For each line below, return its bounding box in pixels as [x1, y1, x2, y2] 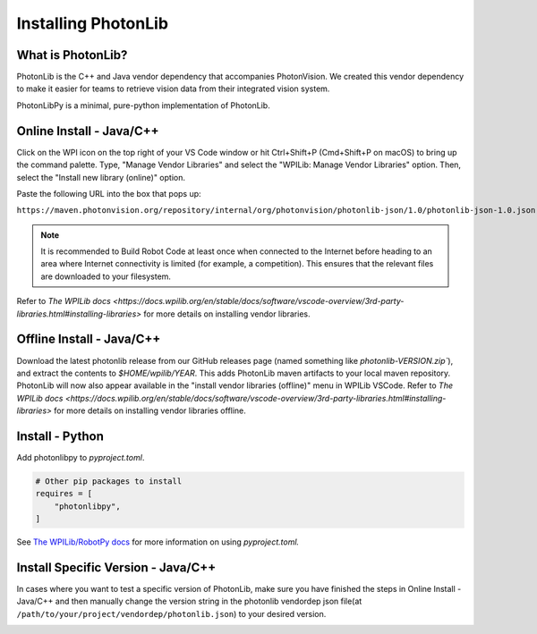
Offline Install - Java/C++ [16, 332, 161, 347]
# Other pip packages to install [35, 477, 183, 486]
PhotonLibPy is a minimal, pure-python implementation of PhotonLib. [16, 99, 270, 111]
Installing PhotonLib [16, 13, 169, 33]
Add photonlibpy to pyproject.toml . [16, 452, 145, 463]
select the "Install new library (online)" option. [16, 172, 185, 182]
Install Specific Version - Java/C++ [16, 560, 217, 575]
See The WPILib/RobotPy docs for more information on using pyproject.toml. [16, 537, 300, 547]
